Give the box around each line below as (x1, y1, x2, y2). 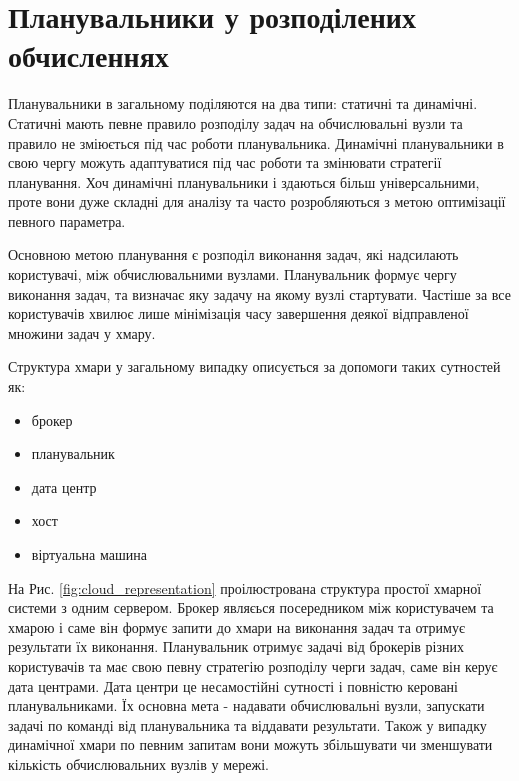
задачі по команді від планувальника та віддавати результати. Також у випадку (8, 714, 487, 735)
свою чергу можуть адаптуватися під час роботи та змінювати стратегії (8, 152, 442, 173)
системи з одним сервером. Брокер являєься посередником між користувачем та (8, 597, 494, 618)
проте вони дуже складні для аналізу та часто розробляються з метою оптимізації (8, 191, 506, 212)
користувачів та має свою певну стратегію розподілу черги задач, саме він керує (8, 655, 498, 676)
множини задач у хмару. (8, 322, 156, 343)
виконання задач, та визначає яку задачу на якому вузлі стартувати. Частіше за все (8, 283, 511, 304)
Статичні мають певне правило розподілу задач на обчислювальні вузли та (8, 112, 463, 133)
